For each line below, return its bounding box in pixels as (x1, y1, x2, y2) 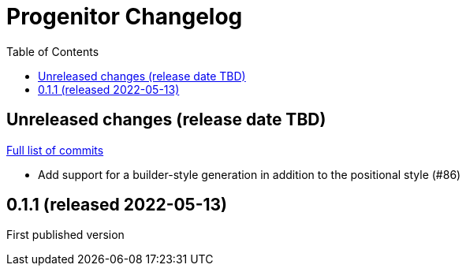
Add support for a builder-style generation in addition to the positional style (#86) (38, 167, 461, 181)
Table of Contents (6, 44, 99, 58)
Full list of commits (6, 143, 104, 157)
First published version (6, 228, 125, 242)
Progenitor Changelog (6, 3, 243, 30)
